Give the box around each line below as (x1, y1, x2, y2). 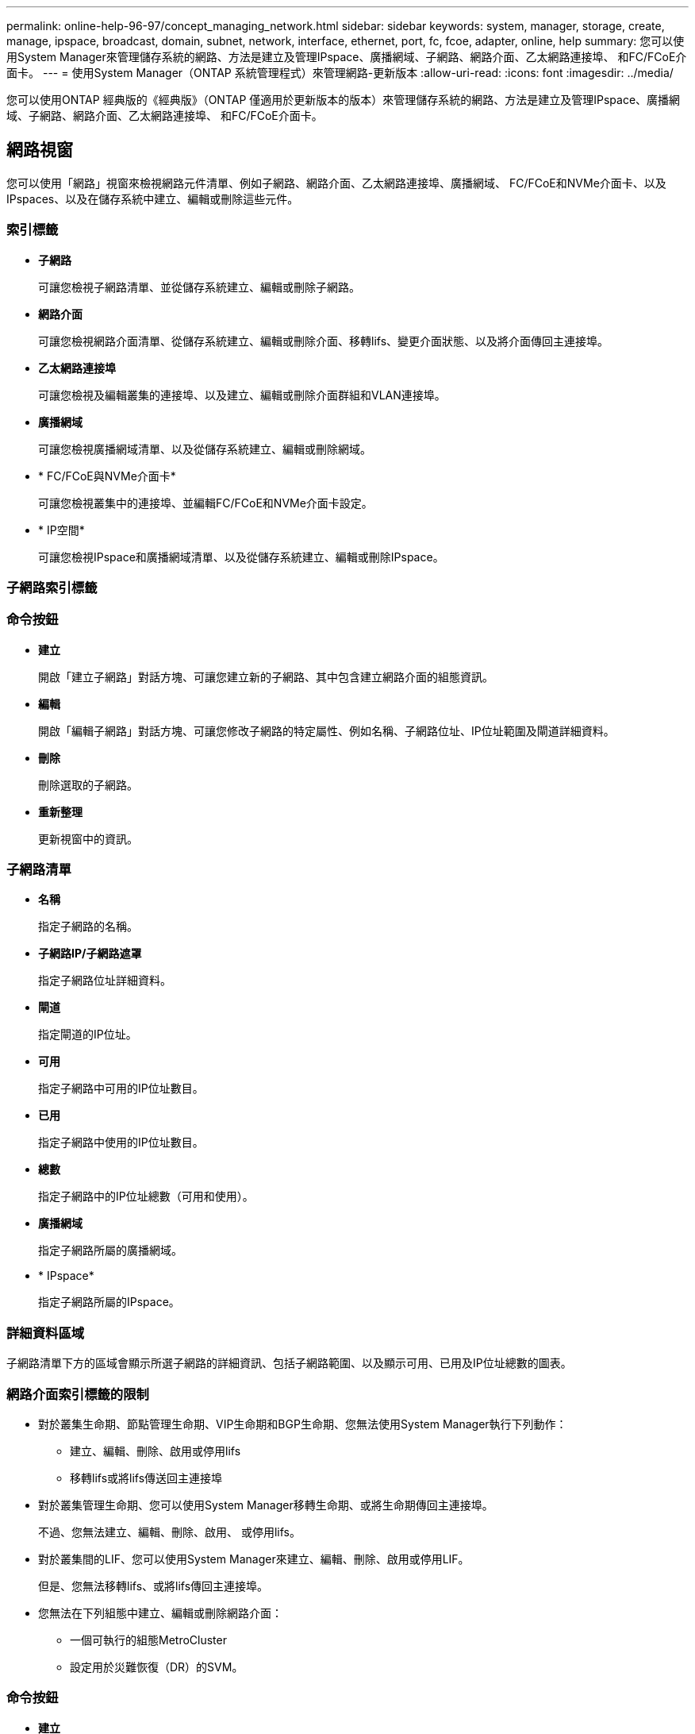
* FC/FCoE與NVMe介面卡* (38, 468, 176, 483)
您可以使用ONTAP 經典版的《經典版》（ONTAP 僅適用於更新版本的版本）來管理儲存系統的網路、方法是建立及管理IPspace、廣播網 (6, 93, 681, 106)
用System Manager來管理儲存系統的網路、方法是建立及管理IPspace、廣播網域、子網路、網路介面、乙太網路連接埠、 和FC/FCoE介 (6, 50, 687, 64)
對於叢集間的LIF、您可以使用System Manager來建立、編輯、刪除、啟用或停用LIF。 (38, 1551, 470, 1566)
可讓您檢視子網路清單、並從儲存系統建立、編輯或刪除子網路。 (38, 279, 360, 294)
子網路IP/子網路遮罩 (38, 946, 142, 961)
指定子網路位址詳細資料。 (38, 973, 171, 988)
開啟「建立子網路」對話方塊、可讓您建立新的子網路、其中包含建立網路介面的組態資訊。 (38, 669, 493, 684)
